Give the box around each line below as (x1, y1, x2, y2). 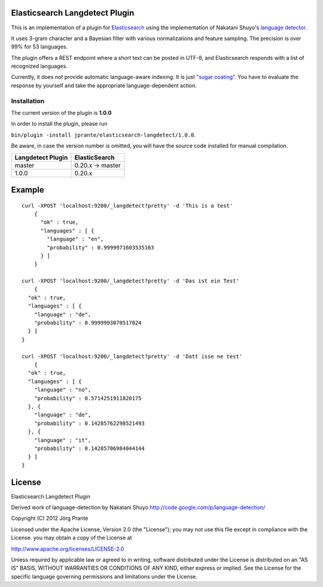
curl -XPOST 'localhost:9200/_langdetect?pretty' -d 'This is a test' (22, 202, 233, 209)
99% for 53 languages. (11, 43, 68, 50)
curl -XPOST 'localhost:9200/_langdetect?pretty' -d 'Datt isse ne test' (22, 353, 243, 360)
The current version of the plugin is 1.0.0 (11, 110, 112, 116)
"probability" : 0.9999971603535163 (47, 244, 155, 251)
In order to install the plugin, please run (11, 120, 108, 127)
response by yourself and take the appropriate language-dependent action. (11, 81, 197, 89)
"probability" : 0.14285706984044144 (33, 445, 145, 452)
